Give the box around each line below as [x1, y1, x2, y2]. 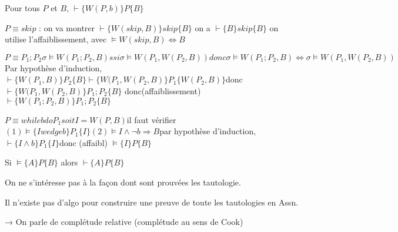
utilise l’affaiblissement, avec [5, 33, 107, 45]
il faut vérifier [126, 113, 176, 125]
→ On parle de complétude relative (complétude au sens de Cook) [5, 216, 243, 228]
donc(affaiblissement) [125, 84, 201, 97]
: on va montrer [39, 21, 95, 34]
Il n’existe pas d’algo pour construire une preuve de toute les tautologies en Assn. [5, 195, 299, 208]
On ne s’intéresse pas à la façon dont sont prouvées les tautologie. [5, 175, 241, 188]
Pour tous [5, 2, 40, 14]
